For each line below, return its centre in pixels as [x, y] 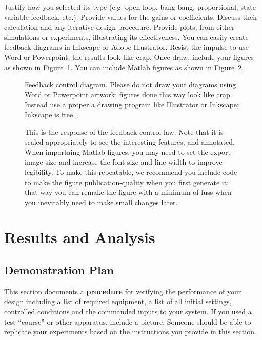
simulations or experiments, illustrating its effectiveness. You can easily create [126, 37]
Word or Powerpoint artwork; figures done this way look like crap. [128, 94]
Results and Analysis [80, 237]
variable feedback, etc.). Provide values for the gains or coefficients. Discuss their [131, 17]
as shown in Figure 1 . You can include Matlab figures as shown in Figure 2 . [124, 67]
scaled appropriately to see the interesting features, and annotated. [130, 142]
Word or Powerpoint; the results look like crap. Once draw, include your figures [129, 57]
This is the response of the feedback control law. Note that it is [124, 132]
